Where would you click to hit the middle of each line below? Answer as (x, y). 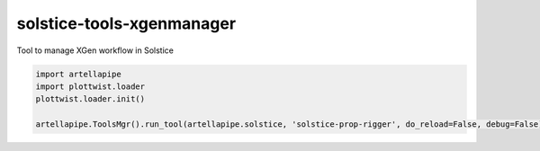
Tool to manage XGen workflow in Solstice (95, 50)
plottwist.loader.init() (90, 99)
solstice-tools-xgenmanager (126, 23)
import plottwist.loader (90, 86)
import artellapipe (78, 74)
